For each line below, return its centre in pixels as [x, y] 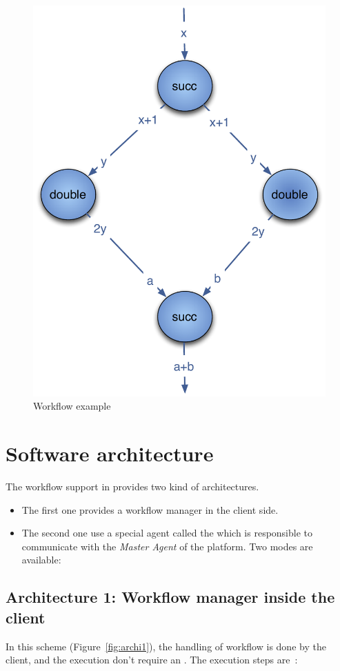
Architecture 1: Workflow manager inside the [170, 597]
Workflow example [72, 406]
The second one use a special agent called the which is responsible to [167, 533]
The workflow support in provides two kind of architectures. [132, 487]
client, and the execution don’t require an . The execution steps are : [152, 660]
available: [41, 560]
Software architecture [110, 453]
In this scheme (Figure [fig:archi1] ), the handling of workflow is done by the [166, 646]
